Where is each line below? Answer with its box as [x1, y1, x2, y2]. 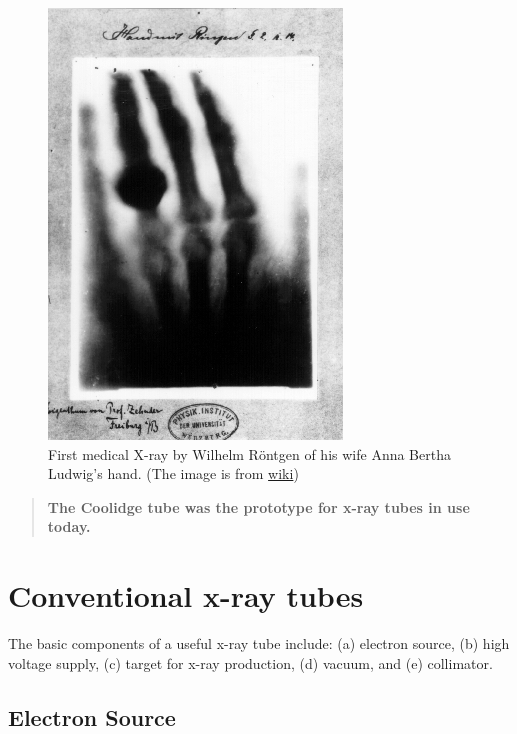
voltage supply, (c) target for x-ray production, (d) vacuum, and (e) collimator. [8, 652, 493, 673]
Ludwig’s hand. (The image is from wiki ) [48, 463, 299, 484]
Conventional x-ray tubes [8, 575, 364, 616]
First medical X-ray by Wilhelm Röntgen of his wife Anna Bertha [48, 443, 451, 464]
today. [47, 516, 91, 537]
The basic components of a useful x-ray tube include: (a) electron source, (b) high [8, 633, 510, 654]
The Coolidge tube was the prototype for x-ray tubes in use [47, 496, 470, 517]
